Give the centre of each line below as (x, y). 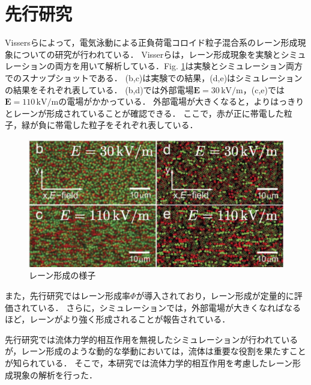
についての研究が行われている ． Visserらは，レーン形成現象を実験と (147, 54)
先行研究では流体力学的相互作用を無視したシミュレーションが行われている (152, 339)
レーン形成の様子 (62, 275)
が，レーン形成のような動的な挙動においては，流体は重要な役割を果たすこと (155, 351)
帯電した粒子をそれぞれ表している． (126, 125)
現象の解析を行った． (55, 374)
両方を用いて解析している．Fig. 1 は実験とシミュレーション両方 (179, 66)
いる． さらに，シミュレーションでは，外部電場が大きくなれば (161, 307)
